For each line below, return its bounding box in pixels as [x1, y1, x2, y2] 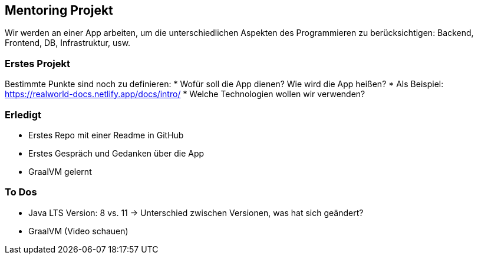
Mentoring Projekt [5, 3, 113, 18]
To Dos [5, 186, 37, 198]
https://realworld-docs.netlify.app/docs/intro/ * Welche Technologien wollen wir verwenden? [5, 89, 365, 99]
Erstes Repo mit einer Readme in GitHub [28, 129, 184, 140]
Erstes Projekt [5, 57, 70, 69]
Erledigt [5, 108, 42, 121]
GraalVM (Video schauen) [28, 225, 128, 236]
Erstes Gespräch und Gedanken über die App [28, 148, 205, 158]
